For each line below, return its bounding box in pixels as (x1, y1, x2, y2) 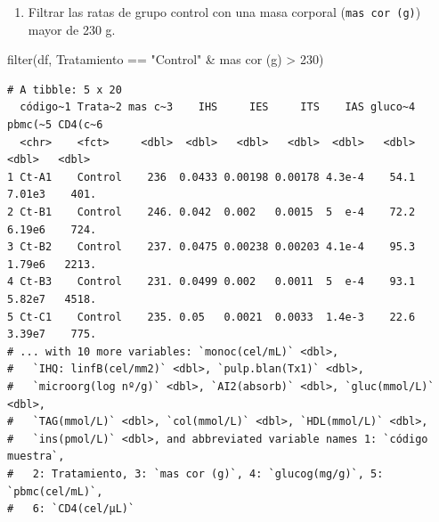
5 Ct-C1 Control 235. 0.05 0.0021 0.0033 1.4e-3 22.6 (7, 310, 416, 323)
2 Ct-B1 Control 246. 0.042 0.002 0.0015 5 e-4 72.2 (7, 206, 416, 218)
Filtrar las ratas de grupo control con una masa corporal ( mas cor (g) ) (28, 3, 421, 20)
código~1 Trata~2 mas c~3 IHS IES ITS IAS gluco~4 (20, 101, 416, 114)
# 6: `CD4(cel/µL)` (7, 502, 135, 516)
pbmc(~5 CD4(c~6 (7, 118, 103, 132)
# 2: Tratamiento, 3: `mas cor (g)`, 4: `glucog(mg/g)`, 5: (7, 467, 384, 480)
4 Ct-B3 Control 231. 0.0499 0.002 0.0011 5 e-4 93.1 (7, 275, 416, 289)
